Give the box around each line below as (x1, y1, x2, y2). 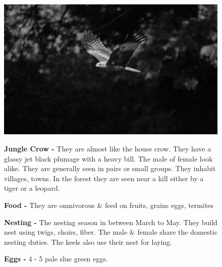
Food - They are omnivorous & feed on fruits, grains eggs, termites (4, 200, 214, 210)
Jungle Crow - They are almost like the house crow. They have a (4, 143, 211, 154)
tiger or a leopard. (4, 183, 60, 193)
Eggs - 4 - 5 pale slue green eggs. (4, 253, 108, 264)
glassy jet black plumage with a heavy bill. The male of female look (4, 153, 213, 164)
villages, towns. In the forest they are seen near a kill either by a (4, 173, 204, 183)
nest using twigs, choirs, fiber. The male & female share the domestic (4, 227, 217, 237)
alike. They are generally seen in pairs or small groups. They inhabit (4, 163, 216, 174)
